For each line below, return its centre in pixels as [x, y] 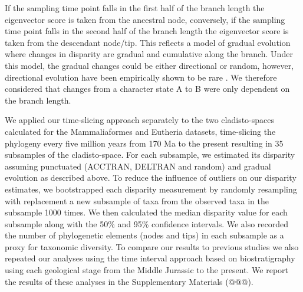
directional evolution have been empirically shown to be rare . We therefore [141, 77]
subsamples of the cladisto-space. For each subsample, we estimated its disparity [150, 155]
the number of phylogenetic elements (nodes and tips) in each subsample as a [144, 235]
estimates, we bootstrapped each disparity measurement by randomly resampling [151, 189]
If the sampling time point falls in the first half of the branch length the [135, 8]
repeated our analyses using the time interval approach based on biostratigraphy [150, 258]
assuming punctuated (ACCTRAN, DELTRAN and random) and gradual [138, 166]
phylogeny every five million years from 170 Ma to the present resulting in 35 [144, 143]
